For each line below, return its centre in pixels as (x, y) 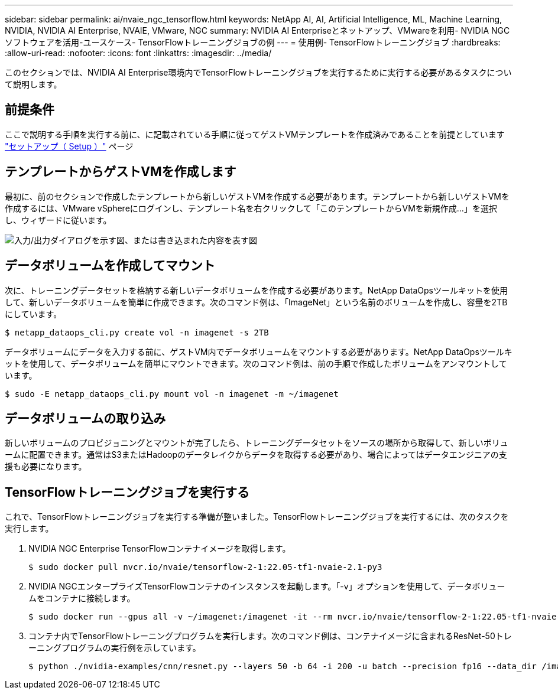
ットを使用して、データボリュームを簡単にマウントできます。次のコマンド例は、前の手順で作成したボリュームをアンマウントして (256, 363)
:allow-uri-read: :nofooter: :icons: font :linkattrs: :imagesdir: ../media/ (138, 53)
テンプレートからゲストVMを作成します (121, 172)
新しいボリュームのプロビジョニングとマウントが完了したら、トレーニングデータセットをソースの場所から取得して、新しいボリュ (257, 443)
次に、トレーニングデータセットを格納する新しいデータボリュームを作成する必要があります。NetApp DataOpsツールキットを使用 (256, 290)
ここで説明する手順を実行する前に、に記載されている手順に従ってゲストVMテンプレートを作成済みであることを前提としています (255, 134)
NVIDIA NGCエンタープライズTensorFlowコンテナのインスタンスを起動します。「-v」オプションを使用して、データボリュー (267, 587)
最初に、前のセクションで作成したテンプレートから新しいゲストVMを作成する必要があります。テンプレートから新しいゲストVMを (257, 196)
